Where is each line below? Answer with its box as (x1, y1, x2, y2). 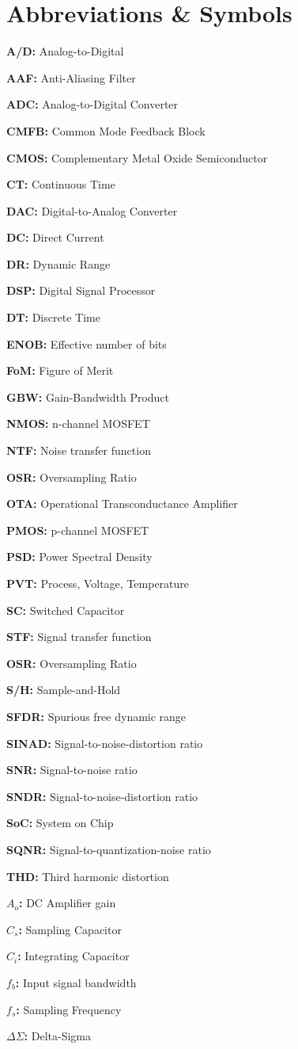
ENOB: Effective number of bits (6, 335, 167, 352)
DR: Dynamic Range (6, 255, 111, 272)
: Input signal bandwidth (15, 974, 137, 990)
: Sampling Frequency (16, 1001, 122, 1017)
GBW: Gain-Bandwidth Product (6, 388, 170, 405)
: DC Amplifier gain (19, 895, 116, 911)
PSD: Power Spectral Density (6, 548, 153, 565)
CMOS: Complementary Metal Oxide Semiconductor (6, 149, 268, 166)
